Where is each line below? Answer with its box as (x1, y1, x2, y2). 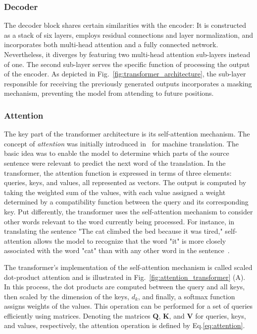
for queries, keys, (195, 310, 246, 321)
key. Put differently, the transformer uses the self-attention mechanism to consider (4, 206, 253, 216)
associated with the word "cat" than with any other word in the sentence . (4, 245, 230, 256)
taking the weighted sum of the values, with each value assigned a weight (4, 187, 226, 197)
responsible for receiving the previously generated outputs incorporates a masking (4, 78, 252, 88)
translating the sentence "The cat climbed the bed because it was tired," (4, 226, 223, 236)
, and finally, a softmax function (138, 291, 235, 301)
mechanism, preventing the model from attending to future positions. (4, 88, 214, 98)
